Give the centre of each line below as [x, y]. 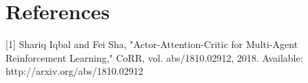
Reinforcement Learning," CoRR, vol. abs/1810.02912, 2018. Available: [154, 57]
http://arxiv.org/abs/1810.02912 [74, 71]
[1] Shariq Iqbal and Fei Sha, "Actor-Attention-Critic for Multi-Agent [152, 44]
